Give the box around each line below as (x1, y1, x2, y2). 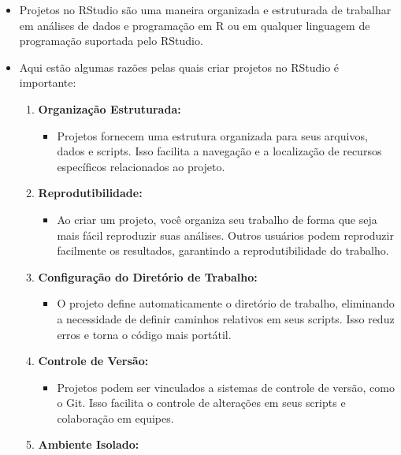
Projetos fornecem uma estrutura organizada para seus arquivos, (57, 127, 368, 144)
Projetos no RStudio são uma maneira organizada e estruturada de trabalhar (19, 2, 392, 17)
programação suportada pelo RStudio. (19, 32, 203, 49)
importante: (19, 74, 76, 91)
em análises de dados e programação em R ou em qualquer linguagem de (19, 17, 370, 33)
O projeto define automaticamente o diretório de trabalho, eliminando (57, 295, 395, 311)
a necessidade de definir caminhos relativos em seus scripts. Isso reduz (57, 310, 395, 326)
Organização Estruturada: (38, 100, 181, 117)
